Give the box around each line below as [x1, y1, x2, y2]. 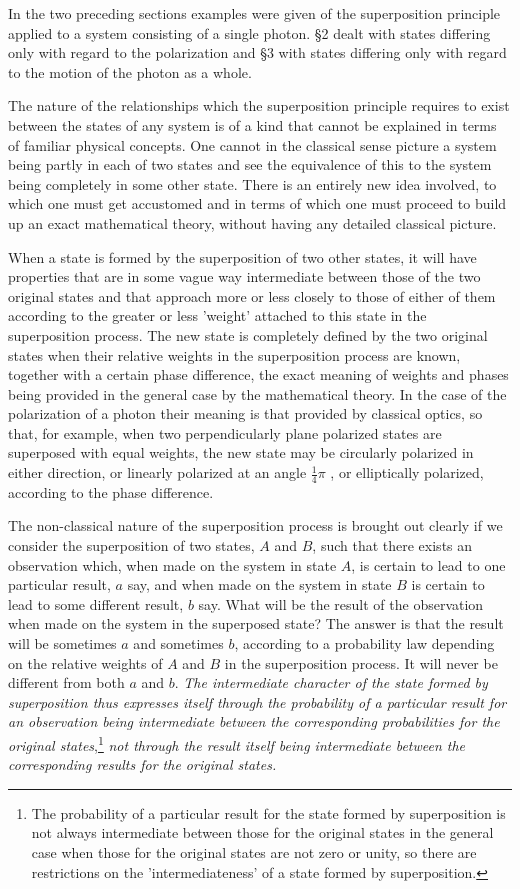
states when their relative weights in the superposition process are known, [8, 344, 461, 365]
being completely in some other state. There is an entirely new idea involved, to [8, 173, 497, 194]
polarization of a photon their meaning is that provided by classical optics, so [8, 403, 483, 424]
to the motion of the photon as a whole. [8, 61, 252, 82]
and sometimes [133, 633, 224, 654]
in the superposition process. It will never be [224, 652, 498, 673]
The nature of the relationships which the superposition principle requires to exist [8, 95, 510, 116]
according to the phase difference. [8, 481, 214, 502]
